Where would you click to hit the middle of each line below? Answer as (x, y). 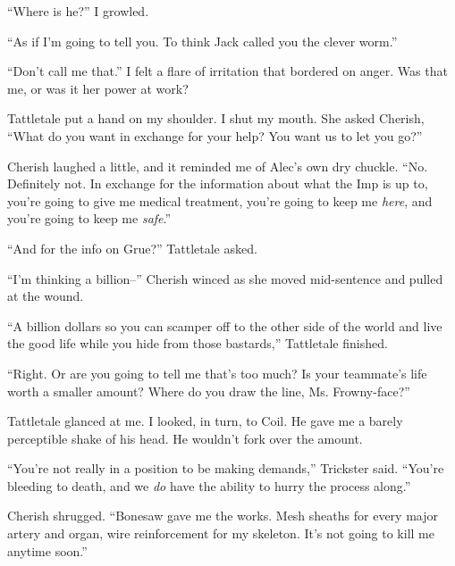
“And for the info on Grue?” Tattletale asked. (132, 248)
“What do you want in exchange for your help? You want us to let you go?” (215, 135)
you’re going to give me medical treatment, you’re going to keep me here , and (220, 200)
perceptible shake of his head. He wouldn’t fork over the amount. (185, 438)
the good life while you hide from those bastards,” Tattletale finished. (198, 343)
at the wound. (46, 296)
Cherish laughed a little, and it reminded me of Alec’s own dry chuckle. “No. (218, 166)
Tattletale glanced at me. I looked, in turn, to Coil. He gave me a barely (205, 421)
